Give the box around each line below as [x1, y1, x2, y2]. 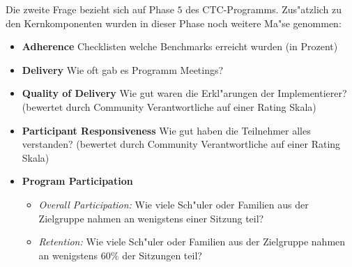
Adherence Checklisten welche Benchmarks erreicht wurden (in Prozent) [22, 39, 338, 54]
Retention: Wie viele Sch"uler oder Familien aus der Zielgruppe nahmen [38, 234, 346, 249]
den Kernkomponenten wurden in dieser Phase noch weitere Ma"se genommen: [6, 15, 342, 30]
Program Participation [22, 174, 133, 188]
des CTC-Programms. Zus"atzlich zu [185, 2, 342, 16]
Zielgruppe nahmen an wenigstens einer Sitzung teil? [38, 211, 264, 225]
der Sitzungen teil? [122, 247, 202, 262]
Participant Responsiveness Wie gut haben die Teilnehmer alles [22, 123, 311, 137]
